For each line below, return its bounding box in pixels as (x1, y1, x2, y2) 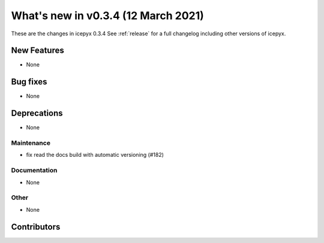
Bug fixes (11, 77, 47, 87)
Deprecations (11, 108, 63, 119)
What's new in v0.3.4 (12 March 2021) (11, 9, 204, 22)
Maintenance (11, 139, 51, 147)
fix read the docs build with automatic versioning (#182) (26, 151, 164, 159)
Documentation (11, 166, 58, 175)
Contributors (11, 221, 61, 232)
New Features (11, 45, 64, 56)
